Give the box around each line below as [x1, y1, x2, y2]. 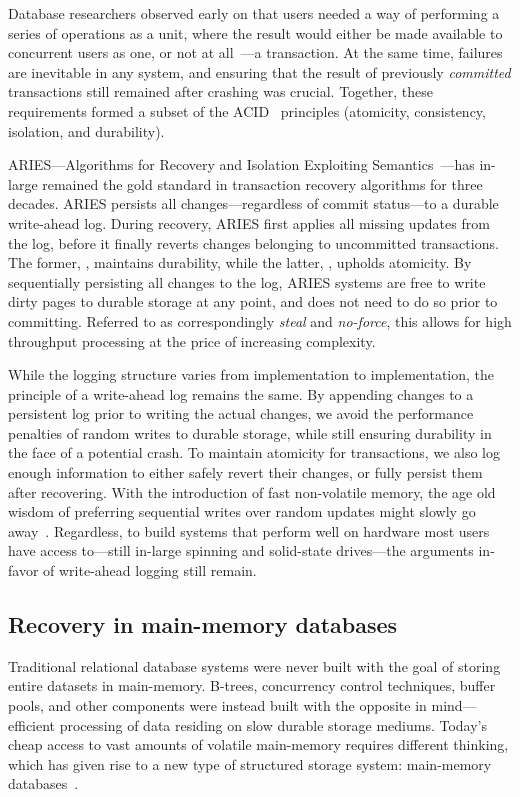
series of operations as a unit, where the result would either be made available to [8, 22, 503, 43]
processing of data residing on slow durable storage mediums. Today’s [59, 714, 488, 735]
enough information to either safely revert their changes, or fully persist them [8, 462, 483, 483]
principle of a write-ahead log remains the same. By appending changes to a [8, 383, 474, 404]
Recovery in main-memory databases [8, 609, 398, 640]
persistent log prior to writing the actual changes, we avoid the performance [8, 403, 474, 424]
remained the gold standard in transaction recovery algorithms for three [42, 173, 483, 194]
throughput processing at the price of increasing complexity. [8, 330, 376, 351]
